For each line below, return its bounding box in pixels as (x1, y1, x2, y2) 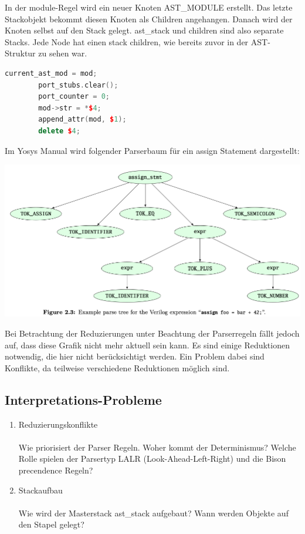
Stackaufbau (18, 483, 63, 496)
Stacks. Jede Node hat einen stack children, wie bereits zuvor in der (5, 35, 249, 48)
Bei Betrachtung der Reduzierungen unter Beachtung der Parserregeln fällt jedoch (5, 327, 300, 339)
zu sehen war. (38, 47, 87, 59)
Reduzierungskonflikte (18, 418, 98, 430)
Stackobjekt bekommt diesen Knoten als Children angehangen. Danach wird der (5, 12, 293, 25)
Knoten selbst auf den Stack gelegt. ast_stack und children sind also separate (5, 24, 284, 36)
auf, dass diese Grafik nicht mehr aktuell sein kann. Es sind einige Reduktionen (5, 338, 290, 351)
